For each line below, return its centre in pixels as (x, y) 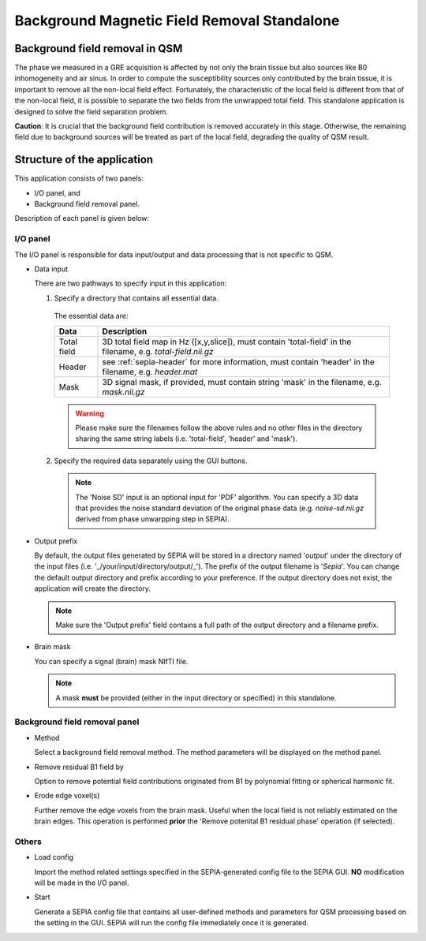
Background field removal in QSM (99, 49)
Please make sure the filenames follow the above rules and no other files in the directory (219, 428)
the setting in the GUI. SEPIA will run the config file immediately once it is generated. (172, 923)
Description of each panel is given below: (82, 218)
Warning (90, 413)
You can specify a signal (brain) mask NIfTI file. (111, 661)
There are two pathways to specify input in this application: (131, 283)
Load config (54, 857)
